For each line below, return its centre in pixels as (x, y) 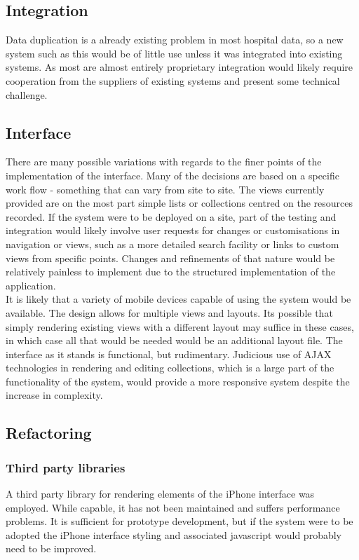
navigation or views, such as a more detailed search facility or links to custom (172, 244)
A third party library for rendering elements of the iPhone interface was (160, 494)
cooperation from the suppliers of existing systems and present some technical (173, 80)
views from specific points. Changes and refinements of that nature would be (170, 258)
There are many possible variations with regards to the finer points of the (164, 162)
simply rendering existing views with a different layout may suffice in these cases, (180, 326)
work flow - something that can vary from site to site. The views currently (165, 189)
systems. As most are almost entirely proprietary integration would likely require (179, 67)
